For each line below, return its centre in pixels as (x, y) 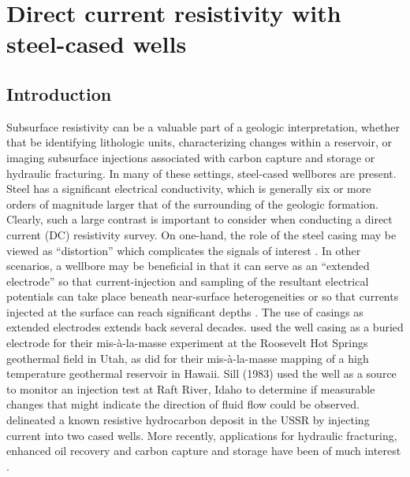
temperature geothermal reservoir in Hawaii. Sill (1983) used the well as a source (201, 373)
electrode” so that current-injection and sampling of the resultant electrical (188, 281)
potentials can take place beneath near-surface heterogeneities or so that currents (203, 296)
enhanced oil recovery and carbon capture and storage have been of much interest (204, 451)
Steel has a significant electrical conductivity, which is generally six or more (189, 189)
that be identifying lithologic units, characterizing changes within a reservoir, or (199, 142)
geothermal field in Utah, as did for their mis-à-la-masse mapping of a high (188, 358)
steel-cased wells (97, 44)
